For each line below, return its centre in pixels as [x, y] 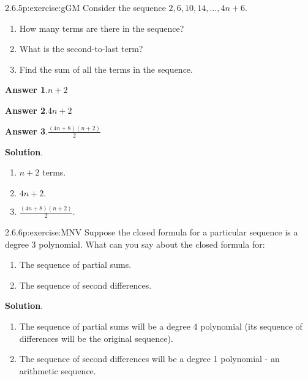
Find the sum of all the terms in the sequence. [106, 69]
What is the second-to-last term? [81, 49]
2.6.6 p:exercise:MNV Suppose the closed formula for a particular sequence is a [152, 232]
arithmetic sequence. [58, 370]
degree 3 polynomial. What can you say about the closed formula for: [135, 244]
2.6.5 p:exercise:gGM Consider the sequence [85, 7]
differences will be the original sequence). [96, 338]
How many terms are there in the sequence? [102, 28]
